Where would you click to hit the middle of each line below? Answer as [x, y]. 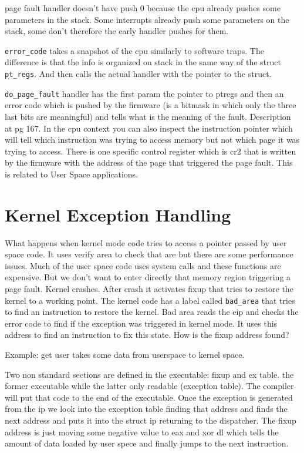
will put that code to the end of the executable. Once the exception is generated [149, 397]
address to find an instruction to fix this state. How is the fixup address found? [147, 335]
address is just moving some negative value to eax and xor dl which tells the [142, 432]
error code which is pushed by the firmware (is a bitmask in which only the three [151, 105]
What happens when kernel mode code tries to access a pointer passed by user [146, 242]
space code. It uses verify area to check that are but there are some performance [149, 254]
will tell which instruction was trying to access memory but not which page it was [152, 140]
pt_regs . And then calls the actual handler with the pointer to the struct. [138, 74]
